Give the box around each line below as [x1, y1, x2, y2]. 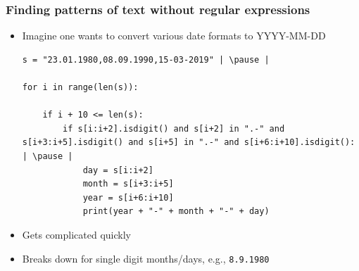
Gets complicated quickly [22, 227, 131, 241]
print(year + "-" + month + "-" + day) [82, 206, 270, 217]
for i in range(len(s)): [22, 82, 139, 92]
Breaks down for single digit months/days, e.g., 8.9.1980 [22, 251, 270, 265]
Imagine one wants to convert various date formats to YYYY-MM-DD [22, 28, 326, 43]
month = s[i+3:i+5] [82, 179, 174, 189]
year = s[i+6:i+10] [82, 192, 174, 203]
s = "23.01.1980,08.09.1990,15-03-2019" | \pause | [22, 54, 270, 65]
